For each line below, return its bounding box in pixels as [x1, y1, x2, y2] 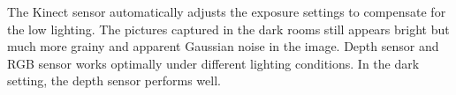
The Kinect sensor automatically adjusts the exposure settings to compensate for [7, 3, 446, 20]
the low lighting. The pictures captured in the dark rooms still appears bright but [7, 19, 450, 38]
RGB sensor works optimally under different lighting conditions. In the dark [7, 54, 420, 72]
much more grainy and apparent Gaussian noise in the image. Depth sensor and [7, 37, 439, 55]
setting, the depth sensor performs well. [7, 71, 221, 90]
